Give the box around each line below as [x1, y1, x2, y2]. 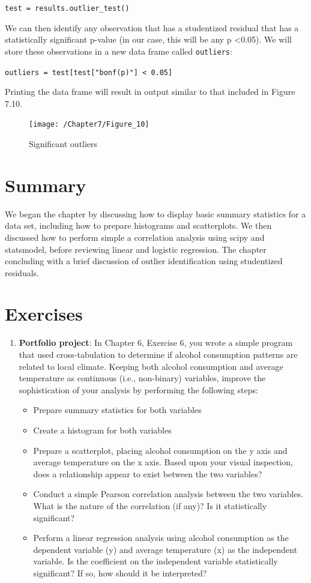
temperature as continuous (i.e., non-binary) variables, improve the [19, 372, 266, 384]
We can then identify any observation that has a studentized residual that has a [5, 21, 299, 34]
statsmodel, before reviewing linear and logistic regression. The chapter [5, 243, 267, 255]
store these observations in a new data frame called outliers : [5, 44, 232, 57]
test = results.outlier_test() [5, 4, 130, 13]
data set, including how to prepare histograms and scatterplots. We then [5, 219, 272, 232]
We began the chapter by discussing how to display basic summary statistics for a [5, 207, 306, 220]
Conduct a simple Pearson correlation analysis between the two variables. [33, 488, 304, 500]
